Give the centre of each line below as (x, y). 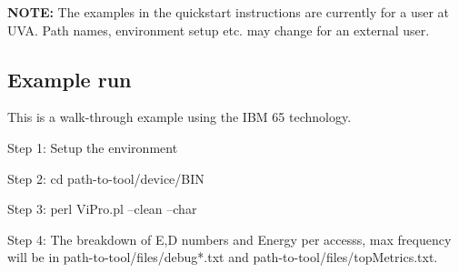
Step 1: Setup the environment (93, 147)
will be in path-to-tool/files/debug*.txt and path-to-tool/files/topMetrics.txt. (223, 257)
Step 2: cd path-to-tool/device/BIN (106, 178)
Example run (70, 79)
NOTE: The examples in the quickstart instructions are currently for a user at (228, 12)
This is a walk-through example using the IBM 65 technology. (180, 117)
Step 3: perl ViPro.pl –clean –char (102, 209)
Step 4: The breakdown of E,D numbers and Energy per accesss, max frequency (229, 239)
